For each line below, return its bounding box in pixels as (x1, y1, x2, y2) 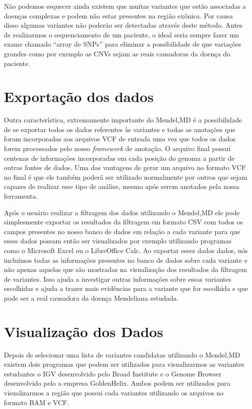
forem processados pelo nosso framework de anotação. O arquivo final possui (4, 143, 231, 153)
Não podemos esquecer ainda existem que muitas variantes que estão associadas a (4, 1, 246, 11)
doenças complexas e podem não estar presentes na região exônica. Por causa (4, 10, 233, 20)
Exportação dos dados (4, 86, 154, 106)
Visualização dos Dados (4, 321, 163, 341)
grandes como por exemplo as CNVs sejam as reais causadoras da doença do (4, 48, 230, 58)
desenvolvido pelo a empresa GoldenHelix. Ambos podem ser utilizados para (4, 378, 231, 388)
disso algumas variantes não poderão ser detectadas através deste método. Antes (4, 20, 243, 30)
